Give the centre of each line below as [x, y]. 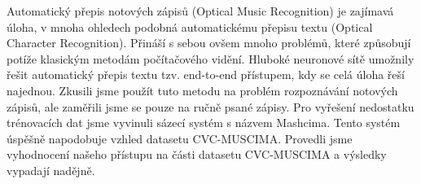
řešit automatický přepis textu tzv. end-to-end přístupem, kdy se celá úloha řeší [206, 74]
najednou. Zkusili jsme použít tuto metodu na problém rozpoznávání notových [202, 90]
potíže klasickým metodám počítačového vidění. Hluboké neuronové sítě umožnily [210, 58]
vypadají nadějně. [51, 170]
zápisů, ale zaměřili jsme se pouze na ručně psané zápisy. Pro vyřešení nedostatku [210, 106]
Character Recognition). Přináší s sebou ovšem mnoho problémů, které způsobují [209, 43]
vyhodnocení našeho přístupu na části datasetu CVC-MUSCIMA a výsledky [197, 154]
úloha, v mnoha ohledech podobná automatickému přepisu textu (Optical [190, 26]
